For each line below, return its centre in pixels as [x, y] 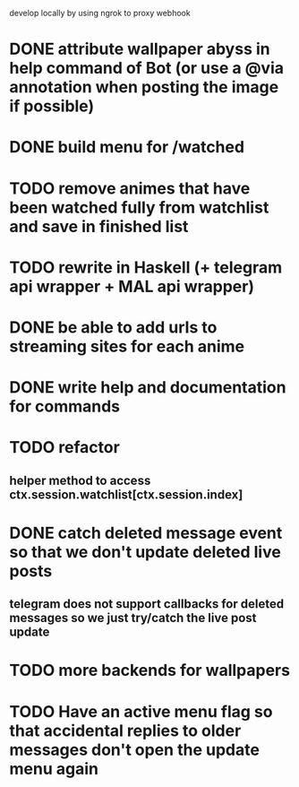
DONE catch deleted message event [146, 533]
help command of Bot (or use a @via [147, 69]
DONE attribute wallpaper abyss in [140, 49]
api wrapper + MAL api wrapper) [132, 286]
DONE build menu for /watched [127, 147]
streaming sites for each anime [127, 346]
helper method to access [80, 480]
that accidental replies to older [125, 731]
